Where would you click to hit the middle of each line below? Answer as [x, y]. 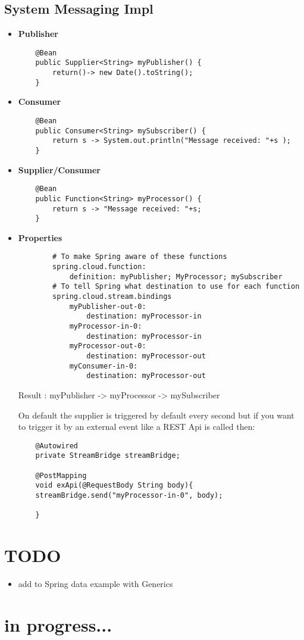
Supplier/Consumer [59, 169]
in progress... [58, 624]
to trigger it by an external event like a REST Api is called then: [137, 427]
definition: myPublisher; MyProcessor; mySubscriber [176, 277]
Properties [40, 237]
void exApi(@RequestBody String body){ [114, 486]
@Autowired [57, 446]
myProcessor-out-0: [108, 346]
